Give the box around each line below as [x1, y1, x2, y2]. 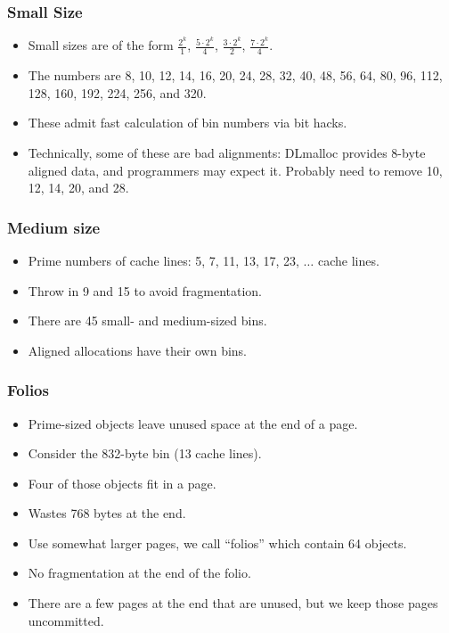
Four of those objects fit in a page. [28, 473, 216, 492]
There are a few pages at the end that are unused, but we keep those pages [28, 594, 438, 612]
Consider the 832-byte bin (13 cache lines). [28, 444, 262, 463]
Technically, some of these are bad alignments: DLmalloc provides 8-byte [28, 143, 426, 161]
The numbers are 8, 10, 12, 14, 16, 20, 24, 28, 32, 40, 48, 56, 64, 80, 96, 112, [28, 66, 443, 85]
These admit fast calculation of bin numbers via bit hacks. [28, 113, 347, 132]
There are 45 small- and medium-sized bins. [28, 311, 267, 330]
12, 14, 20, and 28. [28, 178, 129, 197]
